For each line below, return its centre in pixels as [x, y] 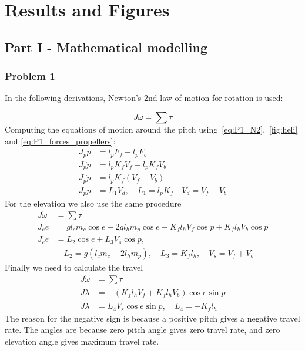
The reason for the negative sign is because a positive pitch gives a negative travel [152, 318]
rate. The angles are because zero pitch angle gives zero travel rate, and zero [143, 330]
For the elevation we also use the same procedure [93, 203]
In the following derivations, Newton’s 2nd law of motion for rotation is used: [144, 98]
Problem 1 [30, 76]
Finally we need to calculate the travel [74, 267]
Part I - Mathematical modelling [106, 47]
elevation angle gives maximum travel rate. [82, 341]
